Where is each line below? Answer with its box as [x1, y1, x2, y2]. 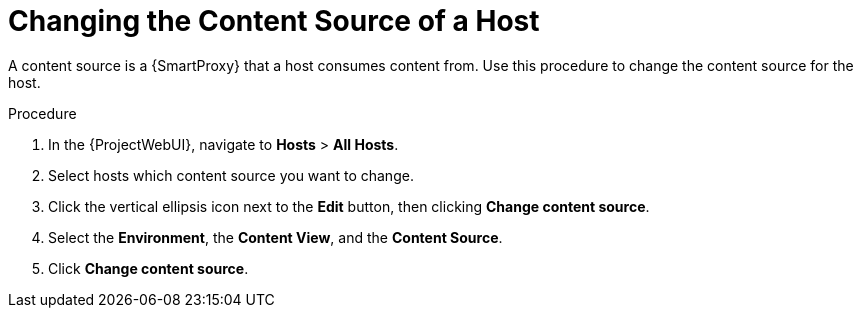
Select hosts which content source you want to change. [48, 166, 414, 184]
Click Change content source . [48, 259, 249, 277]
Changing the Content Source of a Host [8, 4, 540, 38]
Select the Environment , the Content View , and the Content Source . [48, 228, 503, 246]
